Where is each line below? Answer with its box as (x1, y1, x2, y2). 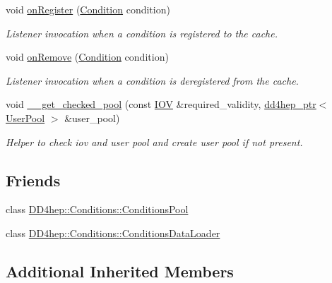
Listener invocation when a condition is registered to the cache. (6, 25, 278, 40)
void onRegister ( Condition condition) (6, 2, 170, 16)
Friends (6, 169, 61, 191)
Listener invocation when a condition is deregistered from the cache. (6, 73, 299, 88)
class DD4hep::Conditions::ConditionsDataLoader (6, 225, 220, 240)
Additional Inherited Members (6, 260, 234, 282)
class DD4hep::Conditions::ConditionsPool (6, 202, 189, 217)
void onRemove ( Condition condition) (6, 49, 169, 64)
